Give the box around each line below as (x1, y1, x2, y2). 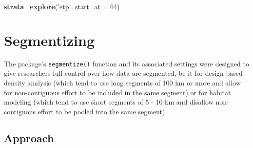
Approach (4, 130, 54, 145)
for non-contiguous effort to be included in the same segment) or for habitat (4, 87, 231, 97)
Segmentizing (4, 30, 95, 50)
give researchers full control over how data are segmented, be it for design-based (4, 68, 243, 78)
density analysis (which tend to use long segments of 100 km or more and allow (4, 77, 241, 87)
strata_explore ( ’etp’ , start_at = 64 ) (4, 1, 120, 11)
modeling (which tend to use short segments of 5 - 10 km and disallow (4, 97, 214, 107)
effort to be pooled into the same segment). (38, 106, 167, 116)
